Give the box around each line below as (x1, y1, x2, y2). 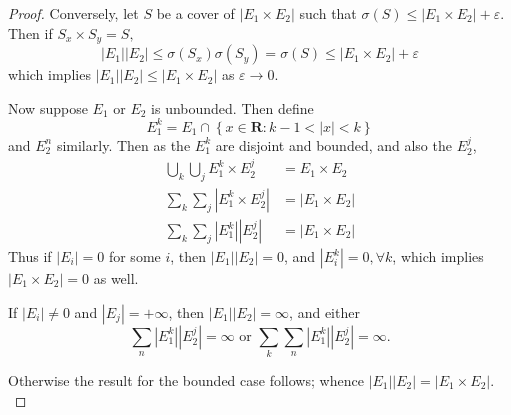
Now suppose (8, 97, 88, 118)
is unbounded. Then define (151, 97, 314, 118)
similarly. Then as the (56, 134, 191, 155)
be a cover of (156, 3, 235, 23)
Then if (8, 22, 53, 43)
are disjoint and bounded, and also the (215, 134, 452, 155)
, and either (289, 301, 360, 322)
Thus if (8, 246, 52, 267)
